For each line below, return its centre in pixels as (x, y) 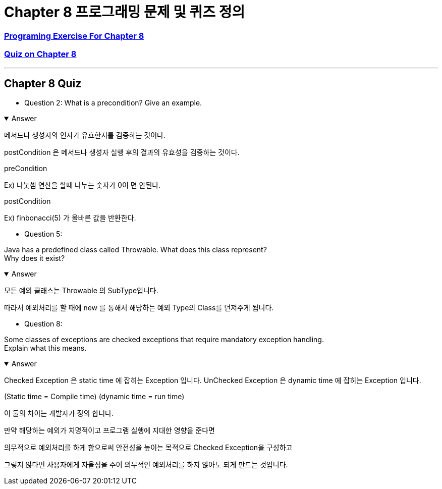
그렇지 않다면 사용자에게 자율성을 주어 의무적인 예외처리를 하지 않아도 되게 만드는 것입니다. (146, 465)
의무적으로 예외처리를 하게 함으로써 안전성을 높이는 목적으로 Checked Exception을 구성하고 (148, 448)
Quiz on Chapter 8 (40, 54)
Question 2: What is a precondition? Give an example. (113, 103)
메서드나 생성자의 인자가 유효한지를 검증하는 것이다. (85, 135)
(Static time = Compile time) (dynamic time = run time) (94, 397)
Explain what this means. (45, 348)
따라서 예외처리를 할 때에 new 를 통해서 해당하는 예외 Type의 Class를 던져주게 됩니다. (139, 308)
